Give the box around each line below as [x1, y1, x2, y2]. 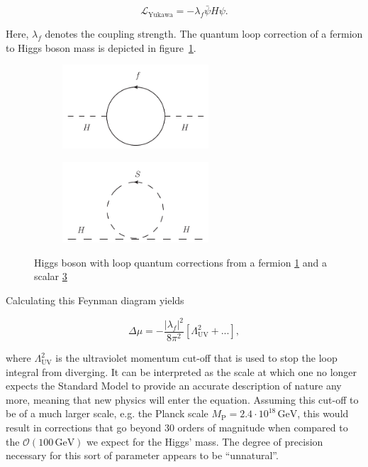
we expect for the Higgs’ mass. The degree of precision [87, 434, 323, 449]
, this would [297, 406, 349, 421]
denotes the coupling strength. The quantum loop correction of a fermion [45, 26, 363, 41]
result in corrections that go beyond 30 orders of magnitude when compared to [6, 420, 348, 435]
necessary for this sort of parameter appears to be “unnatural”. [6, 448, 279, 463]
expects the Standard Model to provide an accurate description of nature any [6, 378, 342, 393]
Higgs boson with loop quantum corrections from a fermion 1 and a [34, 254, 328, 269]
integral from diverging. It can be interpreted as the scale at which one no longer [6, 364, 357, 379]
